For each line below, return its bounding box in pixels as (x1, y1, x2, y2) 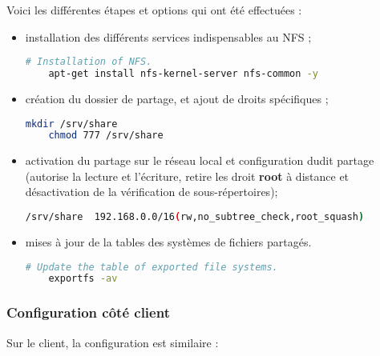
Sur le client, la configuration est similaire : (6, 334, 219, 350)
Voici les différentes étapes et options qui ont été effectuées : (6, 2, 302, 18)
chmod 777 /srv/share (48, 130, 164, 142)
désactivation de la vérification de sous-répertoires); (25, 183, 278, 200)
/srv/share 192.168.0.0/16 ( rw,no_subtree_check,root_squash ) (25, 211, 365, 223)
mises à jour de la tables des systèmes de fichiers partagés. (25, 233, 312, 250)
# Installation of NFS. (25, 56, 152, 68)
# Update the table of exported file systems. (25, 261, 278, 273)
